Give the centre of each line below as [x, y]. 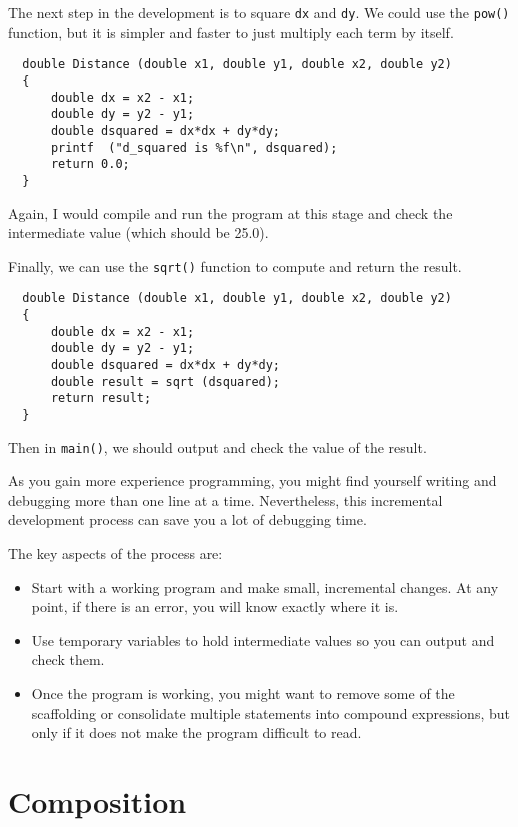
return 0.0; [90, 164]
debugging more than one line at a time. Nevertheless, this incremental [225, 499]
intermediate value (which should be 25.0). [138, 232]
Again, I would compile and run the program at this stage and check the [230, 212]
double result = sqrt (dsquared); [165, 381]
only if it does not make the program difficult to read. [196, 732]
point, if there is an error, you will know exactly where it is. [215, 606]
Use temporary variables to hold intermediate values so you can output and [263, 639]
